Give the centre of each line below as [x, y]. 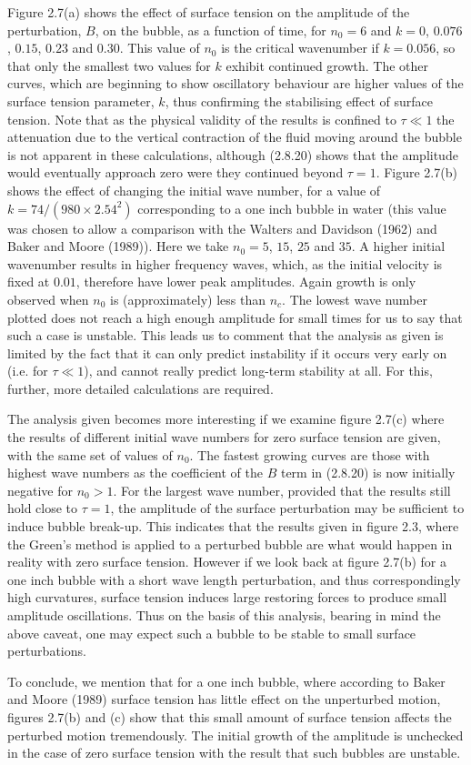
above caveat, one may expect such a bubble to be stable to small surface [212, 633]
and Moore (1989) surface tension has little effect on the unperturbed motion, [224, 699]
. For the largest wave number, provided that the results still [282, 490]
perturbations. [47, 651]
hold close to [43, 508]
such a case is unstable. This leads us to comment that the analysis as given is [225, 335]
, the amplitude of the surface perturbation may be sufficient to [287, 508]
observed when [48, 299]
